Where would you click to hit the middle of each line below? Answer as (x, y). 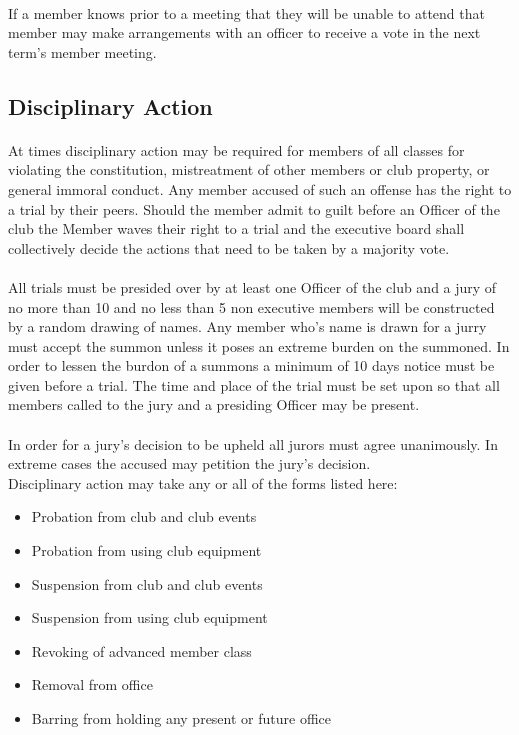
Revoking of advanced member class (141, 650)
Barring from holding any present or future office (181, 718)
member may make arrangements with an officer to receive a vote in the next (244, 32)
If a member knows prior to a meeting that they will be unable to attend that (246, 12)
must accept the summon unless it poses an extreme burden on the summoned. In (259, 345)
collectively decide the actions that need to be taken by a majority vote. (229, 247)
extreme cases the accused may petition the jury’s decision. (189, 463)
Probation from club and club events (144, 516)
